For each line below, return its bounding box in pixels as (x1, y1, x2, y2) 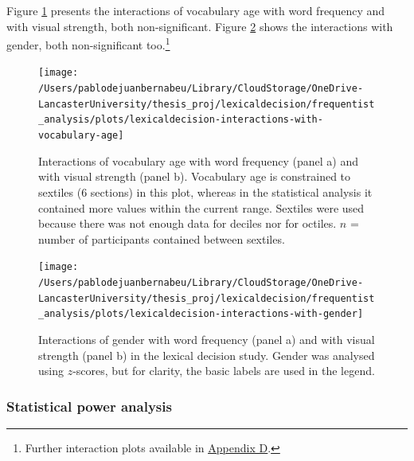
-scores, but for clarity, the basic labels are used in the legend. (72, 362, 375, 379)
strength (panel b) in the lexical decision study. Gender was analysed (38, 346, 375, 363)
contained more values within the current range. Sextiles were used (38, 199, 365, 216)
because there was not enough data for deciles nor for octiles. (38, 215, 337, 232)
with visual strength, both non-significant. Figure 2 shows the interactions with (6, 18, 393, 34)
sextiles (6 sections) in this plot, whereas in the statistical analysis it (38, 183, 373, 200)
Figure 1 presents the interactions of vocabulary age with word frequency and (6, 2, 385, 18)
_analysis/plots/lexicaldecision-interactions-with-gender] (38, 308, 364, 320)
